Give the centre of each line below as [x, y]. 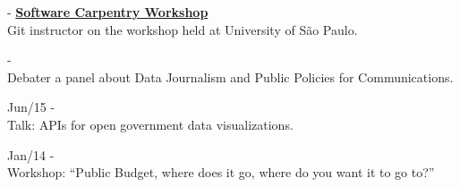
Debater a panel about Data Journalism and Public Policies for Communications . [230, 76]
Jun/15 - [31, 107]
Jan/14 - [31, 154]
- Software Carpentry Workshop [108, 12]
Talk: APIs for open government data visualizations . [150, 124]
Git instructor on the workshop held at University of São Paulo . [183, 29]
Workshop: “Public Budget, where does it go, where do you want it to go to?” [221, 172]
